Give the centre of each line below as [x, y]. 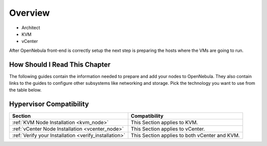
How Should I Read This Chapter [60, 64]
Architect [31, 28]
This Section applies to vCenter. [168, 129]
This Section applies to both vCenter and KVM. [185, 136]
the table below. [25, 90]
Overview [29, 13]
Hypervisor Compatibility [49, 104]
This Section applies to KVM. [164, 122]
